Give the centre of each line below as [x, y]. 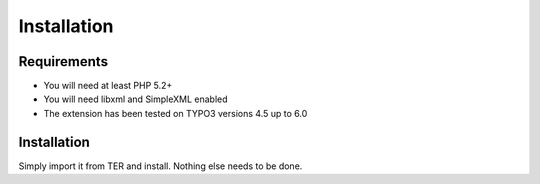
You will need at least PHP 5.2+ [108, 86]
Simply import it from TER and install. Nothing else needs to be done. [160, 166]
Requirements [63, 61]
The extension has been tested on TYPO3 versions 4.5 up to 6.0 [175, 113]
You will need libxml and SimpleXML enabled [136, 99]
